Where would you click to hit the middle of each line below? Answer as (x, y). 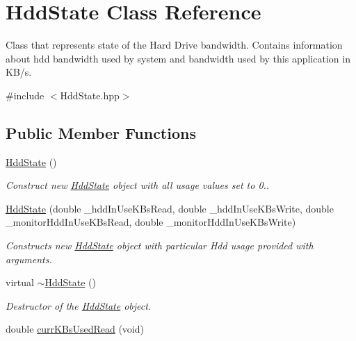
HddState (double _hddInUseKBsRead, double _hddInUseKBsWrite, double (170, 208)
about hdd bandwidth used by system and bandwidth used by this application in (178, 58)
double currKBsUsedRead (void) (75, 329)
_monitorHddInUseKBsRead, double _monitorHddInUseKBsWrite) (151, 222)
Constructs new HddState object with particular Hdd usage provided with (160, 246)
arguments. (29, 259)
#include (25, 95)
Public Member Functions (101, 132)
